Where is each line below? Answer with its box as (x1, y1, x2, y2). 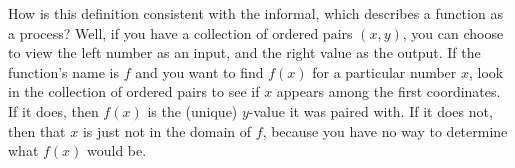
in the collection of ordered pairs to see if (8, 81, 260, 102)
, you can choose (402, 22, 504, 43)
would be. (87, 140, 147, 161)
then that (8, 120, 66, 141)
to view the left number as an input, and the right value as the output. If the (8, 42, 481, 63)
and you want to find (135, 61, 264, 82)
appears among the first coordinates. (276, 81, 501, 102)
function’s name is (8, 61, 119, 82)
